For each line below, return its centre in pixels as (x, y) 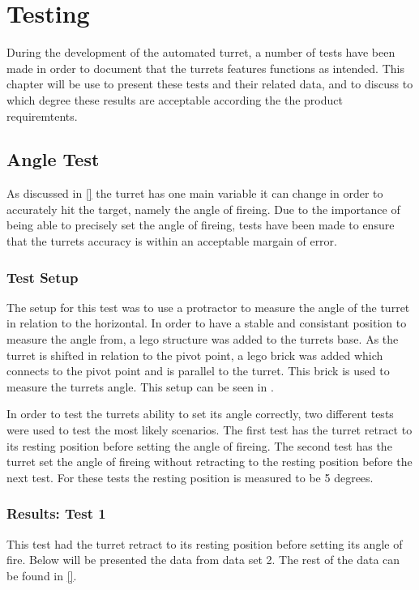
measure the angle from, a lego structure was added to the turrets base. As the (203, 339)
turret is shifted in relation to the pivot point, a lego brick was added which (195, 355)
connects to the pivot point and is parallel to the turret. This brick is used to (198, 371)
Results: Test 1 (56, 513)
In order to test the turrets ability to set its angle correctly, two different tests (200, 414)
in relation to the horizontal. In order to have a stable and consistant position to (207, 323)
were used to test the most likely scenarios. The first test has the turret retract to (209, 430)
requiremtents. (42, 115)
